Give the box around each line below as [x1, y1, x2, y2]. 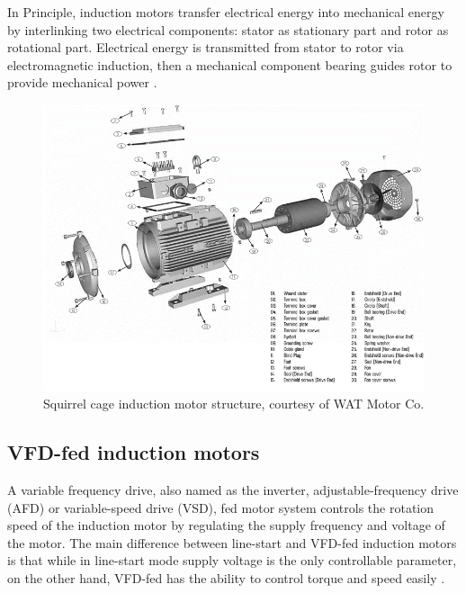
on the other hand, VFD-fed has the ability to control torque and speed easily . [7, 568, 445, 587]
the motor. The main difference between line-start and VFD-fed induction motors [7, 533, 457, 552]
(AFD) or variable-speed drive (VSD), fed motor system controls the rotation [7, 498, 435, 517]
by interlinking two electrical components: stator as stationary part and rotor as [7, 20, 449, 39]
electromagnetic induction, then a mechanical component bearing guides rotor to [7, 55, 453, 74]
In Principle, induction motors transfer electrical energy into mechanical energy [7, 3, 444, 21]
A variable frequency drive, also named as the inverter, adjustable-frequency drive [7, 481, 459, 499]
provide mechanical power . [7, 73, 157, 92]
